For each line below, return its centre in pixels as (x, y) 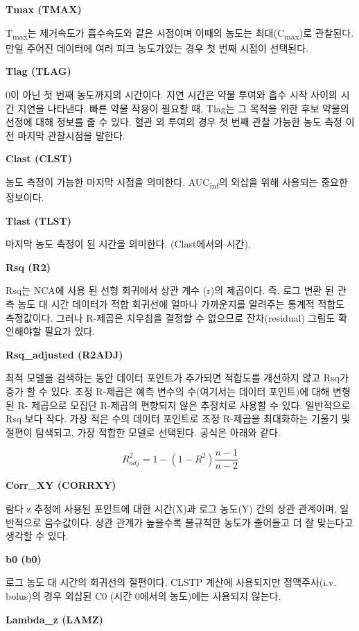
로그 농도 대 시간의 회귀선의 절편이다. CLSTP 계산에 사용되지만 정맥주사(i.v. (171, 582)
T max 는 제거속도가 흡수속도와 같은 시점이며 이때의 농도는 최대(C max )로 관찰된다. (180, 33)
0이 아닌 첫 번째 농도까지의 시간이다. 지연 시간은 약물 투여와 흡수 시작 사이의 (172, 94)
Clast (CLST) (39, 158)
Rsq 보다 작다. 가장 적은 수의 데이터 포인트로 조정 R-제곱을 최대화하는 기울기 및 (178, 418)
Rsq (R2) (28, 267)
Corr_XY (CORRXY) (61, 485)
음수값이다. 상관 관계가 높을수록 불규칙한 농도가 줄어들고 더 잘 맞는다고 (199, 522)
